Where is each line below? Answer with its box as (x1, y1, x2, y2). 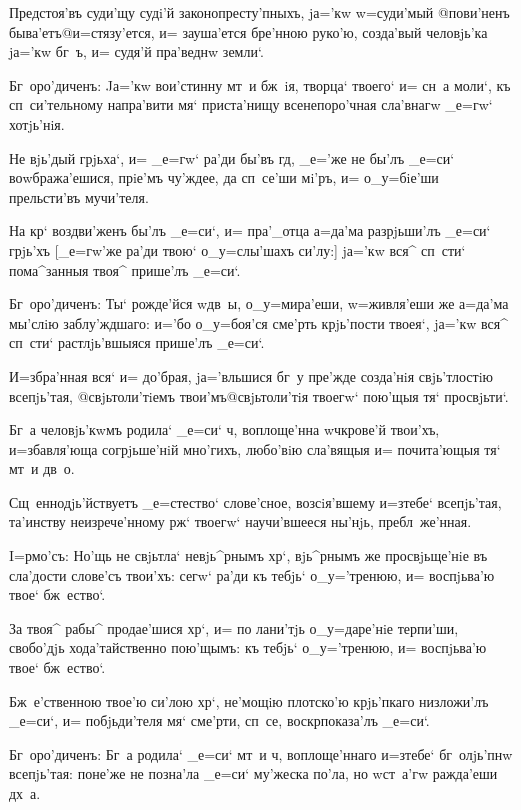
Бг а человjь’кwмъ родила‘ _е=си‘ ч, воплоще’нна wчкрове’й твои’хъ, (9, 419, 440, 440)
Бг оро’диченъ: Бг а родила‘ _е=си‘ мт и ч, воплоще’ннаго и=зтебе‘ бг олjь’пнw (9, 743, 513, 764)
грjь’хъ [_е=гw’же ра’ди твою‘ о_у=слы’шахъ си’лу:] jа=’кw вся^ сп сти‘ (9, 239, 466, 260)
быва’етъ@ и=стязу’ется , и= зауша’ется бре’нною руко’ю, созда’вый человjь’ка (9, 21, 488, 42)
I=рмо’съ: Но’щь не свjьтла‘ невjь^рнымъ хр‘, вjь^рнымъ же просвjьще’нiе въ (9, 545, 488, 566)
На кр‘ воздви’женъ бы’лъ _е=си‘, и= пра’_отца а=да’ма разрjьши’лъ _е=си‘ (9, 220, 491, 241)
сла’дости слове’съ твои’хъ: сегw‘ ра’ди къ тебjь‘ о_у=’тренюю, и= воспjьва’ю (9, 564, 495, 585)
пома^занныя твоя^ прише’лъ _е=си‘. (9, 259, 241, 280)
